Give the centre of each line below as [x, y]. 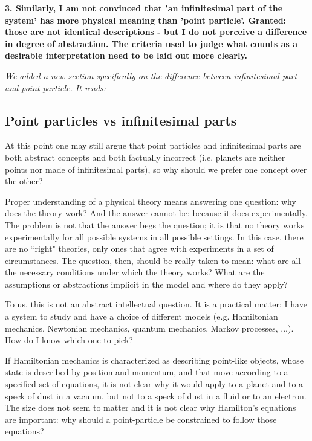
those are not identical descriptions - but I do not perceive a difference [156, 32]
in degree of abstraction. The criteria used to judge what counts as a [151, 43]
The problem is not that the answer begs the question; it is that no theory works [155, 224]
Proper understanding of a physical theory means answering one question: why [151, 201]
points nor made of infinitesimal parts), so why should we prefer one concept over [156, 169]
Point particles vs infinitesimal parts [121, 120]
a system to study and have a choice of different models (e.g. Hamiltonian [141, 316]
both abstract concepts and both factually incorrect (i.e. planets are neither [145, 157]
